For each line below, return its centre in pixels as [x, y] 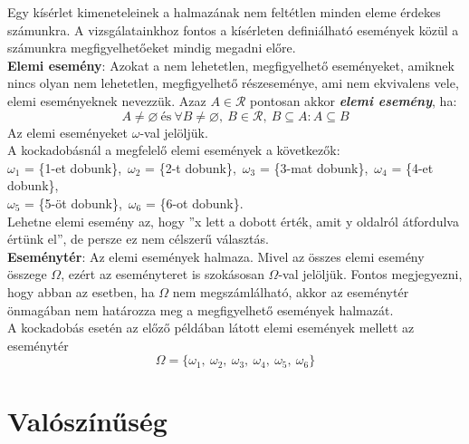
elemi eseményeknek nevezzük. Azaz [107, 100]
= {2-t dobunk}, [191, 167]
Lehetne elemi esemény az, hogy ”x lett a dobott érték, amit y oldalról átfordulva [233, 221]
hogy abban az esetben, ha [81, 291]
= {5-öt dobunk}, [73, 203]
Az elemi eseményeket [68, 132]
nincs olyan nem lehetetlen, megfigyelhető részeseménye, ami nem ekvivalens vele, [233, 83]
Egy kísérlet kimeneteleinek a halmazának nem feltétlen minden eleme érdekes [224, 12]
